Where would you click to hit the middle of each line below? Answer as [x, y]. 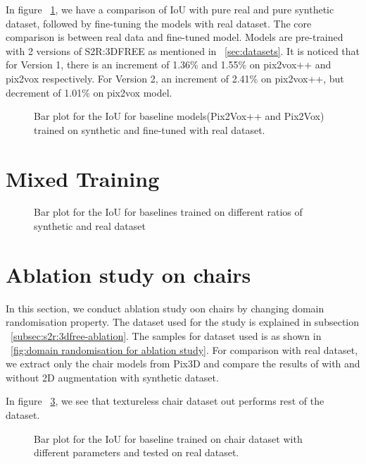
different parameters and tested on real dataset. [137, 452]
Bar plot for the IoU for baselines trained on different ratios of [168, 212]
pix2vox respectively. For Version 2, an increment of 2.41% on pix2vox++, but [175, 78]
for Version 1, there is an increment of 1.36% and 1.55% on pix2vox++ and [169, 65]
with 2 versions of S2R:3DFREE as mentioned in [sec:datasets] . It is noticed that [183, 50]
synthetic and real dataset [90, 226]
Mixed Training [83, 178]
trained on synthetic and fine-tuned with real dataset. [150, 129]
